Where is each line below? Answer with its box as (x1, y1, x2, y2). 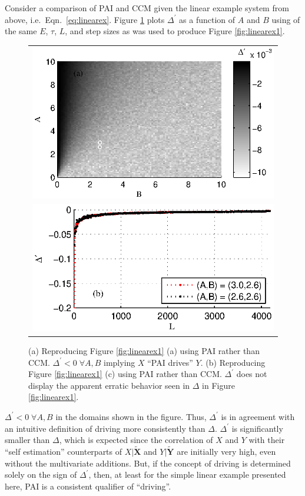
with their (248, 434, 285, 446)
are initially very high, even (177, 445, 276, 457)
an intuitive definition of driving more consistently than (5, 422, 205, 434)
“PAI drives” (147, 356, 193, 368)
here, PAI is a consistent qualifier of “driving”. (5, 480, 171, 492)
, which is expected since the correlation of (59, 434, 213, 446)
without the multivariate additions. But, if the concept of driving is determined (5, 457, 291, 469)
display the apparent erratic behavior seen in (28, 379, 190, 391)
